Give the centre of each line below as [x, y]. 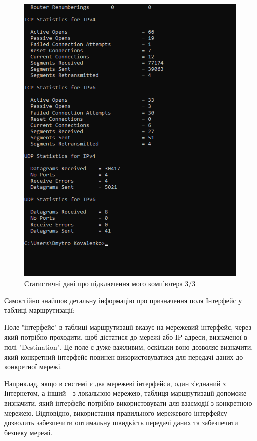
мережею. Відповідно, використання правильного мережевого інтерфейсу [116, 413]
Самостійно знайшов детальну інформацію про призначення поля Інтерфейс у [123, 300]
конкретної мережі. [33, 366]
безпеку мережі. [28, 432]
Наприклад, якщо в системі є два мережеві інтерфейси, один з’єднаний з [115, 383]
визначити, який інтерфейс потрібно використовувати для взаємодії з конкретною [128, 403]
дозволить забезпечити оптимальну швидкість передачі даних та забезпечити [121, 423]
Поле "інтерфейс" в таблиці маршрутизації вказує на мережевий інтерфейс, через [128, 327]
